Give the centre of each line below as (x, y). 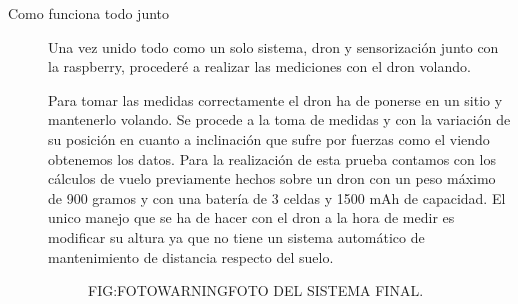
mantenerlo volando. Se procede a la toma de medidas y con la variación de (279, 119)
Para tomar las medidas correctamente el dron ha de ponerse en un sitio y (275, 99)
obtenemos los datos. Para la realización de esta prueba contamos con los (272, 158)
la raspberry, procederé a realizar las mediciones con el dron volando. (259, 66)
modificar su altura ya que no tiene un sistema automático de (236, 236)
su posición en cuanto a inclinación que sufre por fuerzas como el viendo (269, 138)
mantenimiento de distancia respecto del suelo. (191, 256)
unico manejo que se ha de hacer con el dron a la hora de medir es (251, 217)
